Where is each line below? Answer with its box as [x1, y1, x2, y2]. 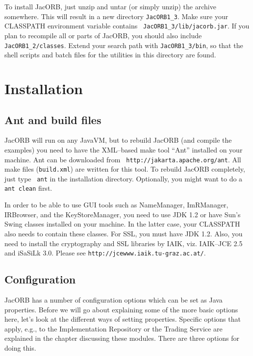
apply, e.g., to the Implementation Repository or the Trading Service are [4, 323, 223, 333]
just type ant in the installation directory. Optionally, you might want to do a [4, 173, 243, 183]
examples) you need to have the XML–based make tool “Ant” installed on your [4, 144, 243, 154]
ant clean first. [4, 183, 52, 193]
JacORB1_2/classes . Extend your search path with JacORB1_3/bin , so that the [4, 40, 243, 50]
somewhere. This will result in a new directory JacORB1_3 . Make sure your [4, 11, 228, 21]
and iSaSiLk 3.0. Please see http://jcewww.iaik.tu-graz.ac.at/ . [4, 248, 206, 258]
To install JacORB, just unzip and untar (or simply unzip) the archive [4, 1, 216, 11]
